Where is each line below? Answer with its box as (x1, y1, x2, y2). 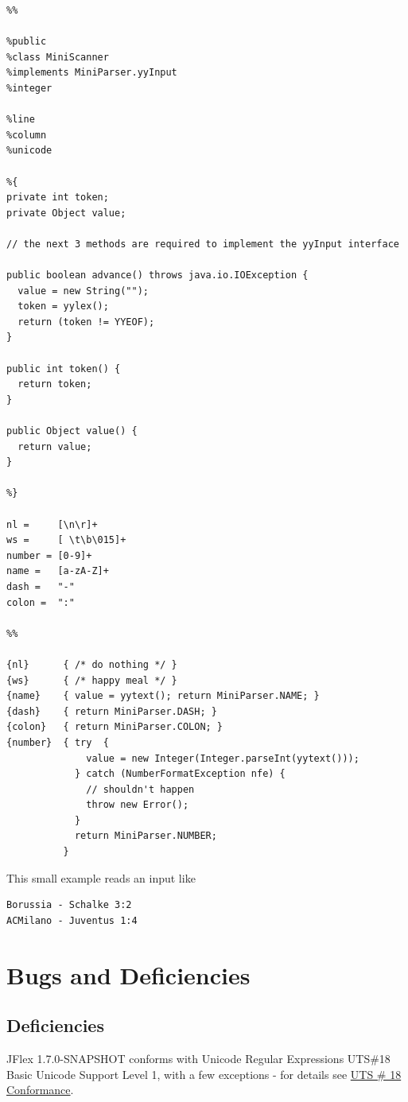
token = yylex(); (17, 301, 109, 312)
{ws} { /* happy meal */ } (6, 674, 177, 686)
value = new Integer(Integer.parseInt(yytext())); (86, 752, 359, 764)
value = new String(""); (17, 285, 149, 297)
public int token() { (6, 363, 121, 374)
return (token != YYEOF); (17, 316, 155, 328)
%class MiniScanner (6, 51, 109, 63)
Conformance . (6, 1081, 74, 1098)
